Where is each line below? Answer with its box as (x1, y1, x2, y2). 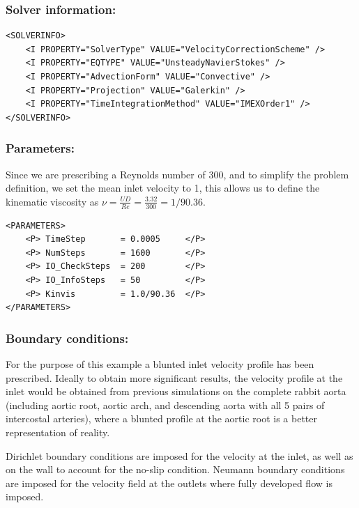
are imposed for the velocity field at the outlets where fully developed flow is (6, 475, 333, 490)
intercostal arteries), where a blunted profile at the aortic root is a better (6, 411, 317, 426)
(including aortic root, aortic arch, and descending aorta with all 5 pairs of (6, 397, 325, 412)
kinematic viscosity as (6, 194, 99, 208)
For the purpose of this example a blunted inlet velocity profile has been (6, 356, 314, 371)
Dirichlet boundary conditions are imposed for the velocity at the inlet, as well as (6, 448, 353, 463)
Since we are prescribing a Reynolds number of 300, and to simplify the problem (6, 167, 349, 181)
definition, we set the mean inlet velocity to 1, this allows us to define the (6, 180, 320, 195)
